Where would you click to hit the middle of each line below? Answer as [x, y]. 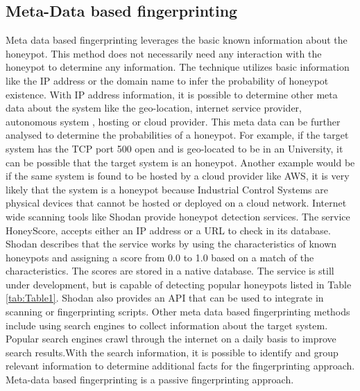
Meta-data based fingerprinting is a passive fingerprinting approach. [150, 380]
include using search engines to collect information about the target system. [167, 325]
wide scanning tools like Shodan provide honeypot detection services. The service [178, 216]
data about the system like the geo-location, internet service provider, [154, 108]
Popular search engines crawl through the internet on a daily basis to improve [171, 339]
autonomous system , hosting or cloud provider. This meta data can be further [173, 121]
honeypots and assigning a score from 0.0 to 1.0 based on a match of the [160, 257]
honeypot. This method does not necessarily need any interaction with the [164, 53]
